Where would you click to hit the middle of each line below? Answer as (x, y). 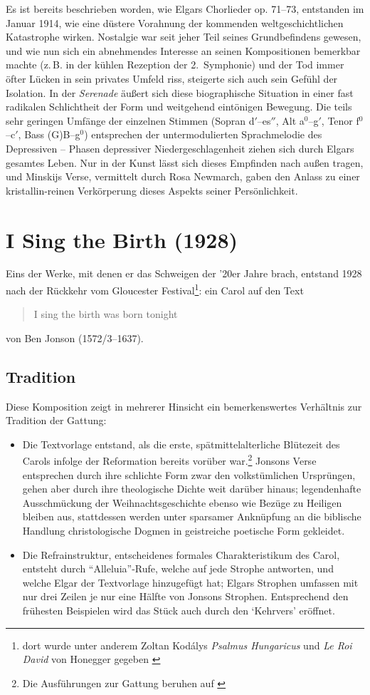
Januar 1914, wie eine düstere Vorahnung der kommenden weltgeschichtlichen (175, 22)
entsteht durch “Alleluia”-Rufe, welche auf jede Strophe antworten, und (178, 568)
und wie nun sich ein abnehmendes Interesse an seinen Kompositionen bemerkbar (183, 50)
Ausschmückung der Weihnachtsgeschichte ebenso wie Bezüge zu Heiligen (182, 502)
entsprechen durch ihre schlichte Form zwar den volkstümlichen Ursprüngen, (189, 474)
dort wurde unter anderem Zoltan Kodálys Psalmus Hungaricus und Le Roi (187, 645)
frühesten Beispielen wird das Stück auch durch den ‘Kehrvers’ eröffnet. (179, 611)
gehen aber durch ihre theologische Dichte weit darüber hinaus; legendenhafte (192, 489)
